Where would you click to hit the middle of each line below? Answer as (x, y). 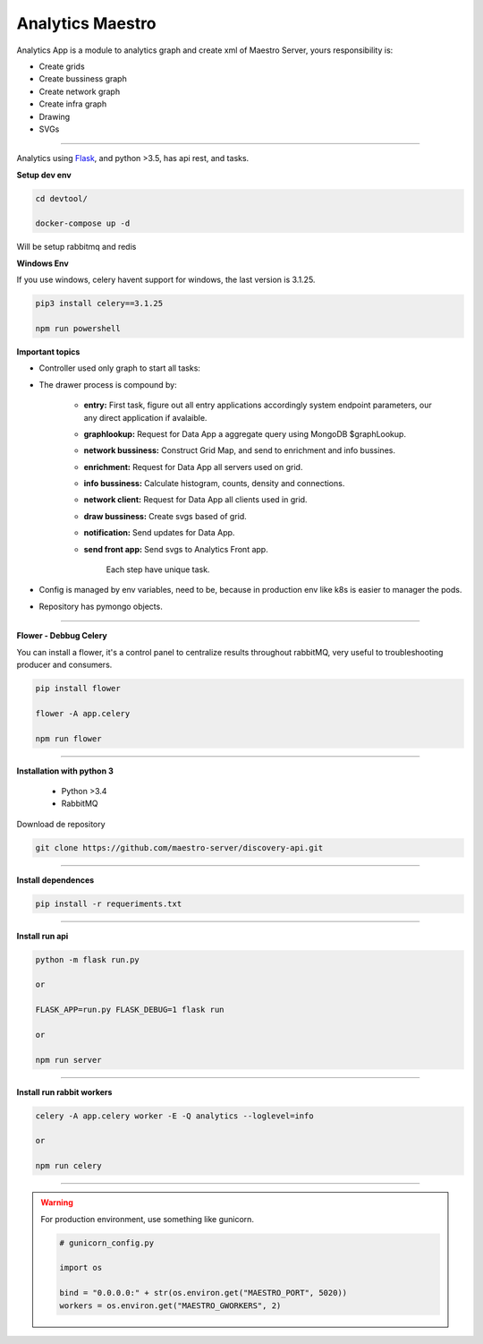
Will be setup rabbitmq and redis (76, 247)
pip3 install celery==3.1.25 (99, 304)
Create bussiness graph (83, 79)
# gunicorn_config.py (107, 1243)
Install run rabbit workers (64, 1091)
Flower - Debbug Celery (62, 636)
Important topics (48, 351)
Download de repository (61, 824)
